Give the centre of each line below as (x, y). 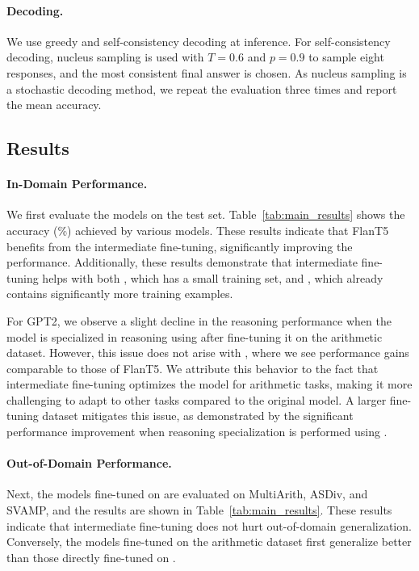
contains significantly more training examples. (120, 294)
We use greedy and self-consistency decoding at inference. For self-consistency (199, 41)
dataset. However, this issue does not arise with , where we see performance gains (208, 353)
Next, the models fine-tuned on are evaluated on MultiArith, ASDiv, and (187, 494)
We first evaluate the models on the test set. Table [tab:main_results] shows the (206, 214)
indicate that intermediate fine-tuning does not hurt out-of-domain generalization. (209, 525)
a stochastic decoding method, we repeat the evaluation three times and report (202, 88)
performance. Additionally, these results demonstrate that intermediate (182, 262)
